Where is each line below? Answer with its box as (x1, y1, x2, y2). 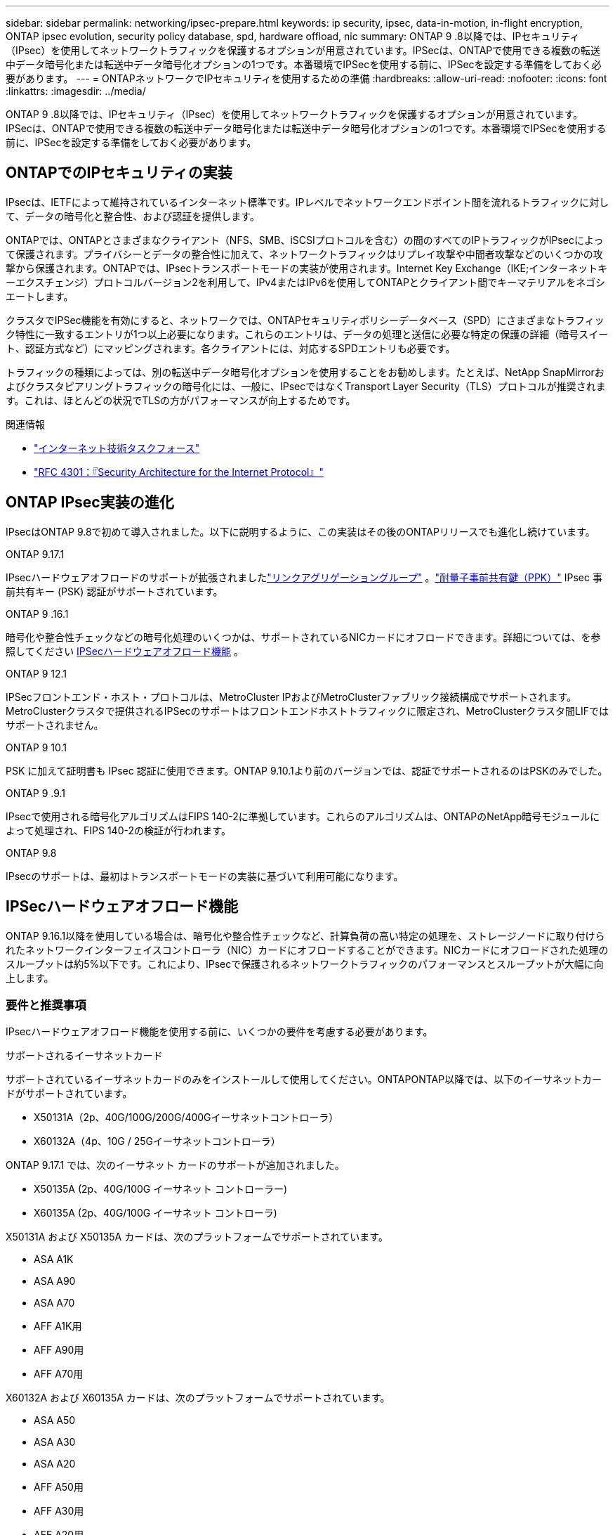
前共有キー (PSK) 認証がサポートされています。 (6, 585, 223, 597)
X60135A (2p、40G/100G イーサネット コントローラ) (34, 1207, 277, 1219)
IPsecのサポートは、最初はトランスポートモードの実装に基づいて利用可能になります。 (6, 869, 404, 882)
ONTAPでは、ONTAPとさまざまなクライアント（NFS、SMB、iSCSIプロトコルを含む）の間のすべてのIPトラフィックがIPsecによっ (6, 233, 604, 246)
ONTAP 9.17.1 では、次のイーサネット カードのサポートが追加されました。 (6, 1159, 345, 1172)
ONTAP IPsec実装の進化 (6, 493, 174, 512)
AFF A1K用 (34, 1320, 82, 1333)
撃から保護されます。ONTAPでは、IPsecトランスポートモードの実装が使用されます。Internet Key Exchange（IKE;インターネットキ (6, 261, 608, 274)
